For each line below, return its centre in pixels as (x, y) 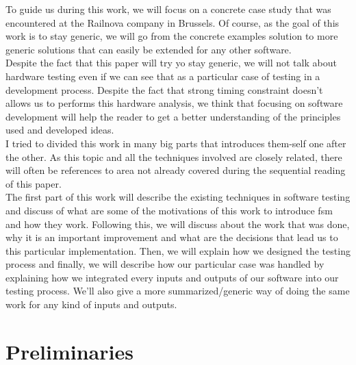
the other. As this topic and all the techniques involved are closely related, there (174, 156)
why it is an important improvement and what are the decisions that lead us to (172, 237)
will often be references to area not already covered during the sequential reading (176, 170)
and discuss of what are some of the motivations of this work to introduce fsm (169, 210)
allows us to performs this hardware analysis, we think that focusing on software (174, 103)
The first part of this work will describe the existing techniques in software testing (178, 197)
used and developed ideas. (60, 130)
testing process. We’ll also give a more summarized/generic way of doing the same (178, 291)
